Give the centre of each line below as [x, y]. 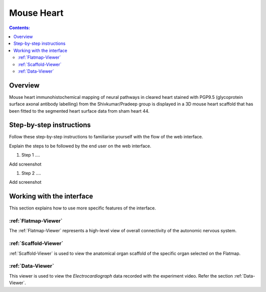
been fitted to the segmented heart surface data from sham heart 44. [79, 111]
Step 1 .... [31, 155]
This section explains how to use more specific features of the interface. [83, 208]
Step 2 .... [31, 173]
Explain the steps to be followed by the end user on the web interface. [80, 146]
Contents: [20, 28]
